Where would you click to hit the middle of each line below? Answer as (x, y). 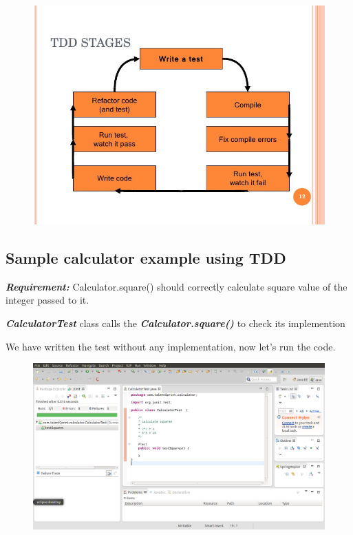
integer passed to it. (47, 300)
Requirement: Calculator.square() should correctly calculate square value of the (176, 286)
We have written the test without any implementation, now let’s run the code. (171, 346)
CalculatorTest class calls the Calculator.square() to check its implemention (175, 323)
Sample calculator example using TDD (146, 257)
